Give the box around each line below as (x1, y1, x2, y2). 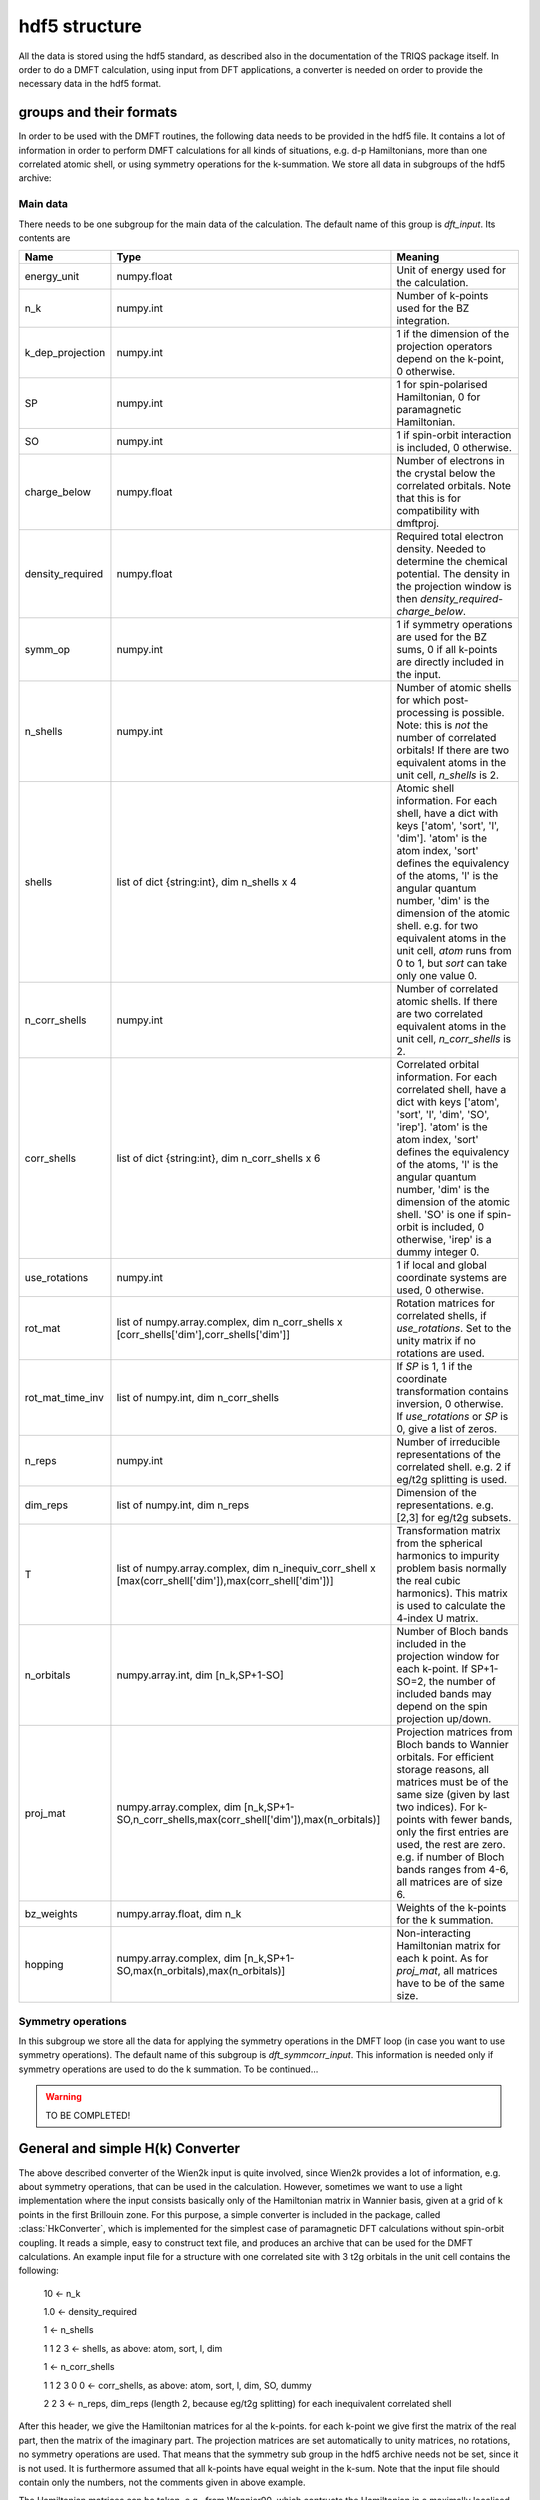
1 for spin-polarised (396, 378, 488, 392)
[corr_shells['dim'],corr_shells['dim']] (116, 1328, 290, 1342)
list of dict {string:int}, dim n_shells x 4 (116, 875, 297, 889)
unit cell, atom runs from (396, 944, 512, 958)
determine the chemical (396, 555, 508, 569)
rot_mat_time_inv (24, 1391, 105, 1405)
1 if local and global (396, 1258, 487, 1272)
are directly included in (396, 655, 505, 669)
